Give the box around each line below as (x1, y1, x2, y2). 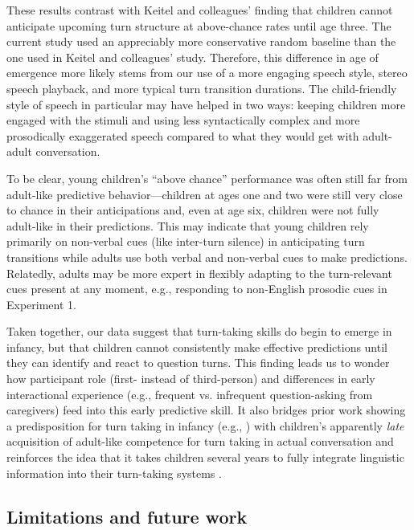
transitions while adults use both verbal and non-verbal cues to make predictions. (6, 248, 408, 265)
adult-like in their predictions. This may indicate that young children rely (6, 217, 369, 234)
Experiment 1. (6, 296, 76, 312)
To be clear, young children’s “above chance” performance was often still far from (6, 169, 408, 186)
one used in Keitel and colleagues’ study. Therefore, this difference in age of (6, 48, 379, 65)
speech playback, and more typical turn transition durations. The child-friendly (6, 79, 397, 96)
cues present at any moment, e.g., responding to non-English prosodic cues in (6, 280, 387, 297)
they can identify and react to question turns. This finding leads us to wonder (6, 354, 390, 371)
